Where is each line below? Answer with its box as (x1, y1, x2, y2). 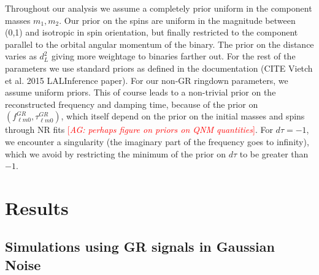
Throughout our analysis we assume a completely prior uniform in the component (5, 2, 312, 14)
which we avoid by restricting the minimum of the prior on (5, 147, 226, 160)
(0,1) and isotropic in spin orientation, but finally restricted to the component (5, 26, 298, 39)
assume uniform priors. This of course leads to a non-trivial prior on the (5, 86, 276, 99)
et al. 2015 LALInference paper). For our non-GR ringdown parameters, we (5, 73, 288, 86)
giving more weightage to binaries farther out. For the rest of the (51, 50, 296, 62)
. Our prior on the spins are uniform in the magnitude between (59, 13, 296, 26)
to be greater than (239, 147, 309, 160)
